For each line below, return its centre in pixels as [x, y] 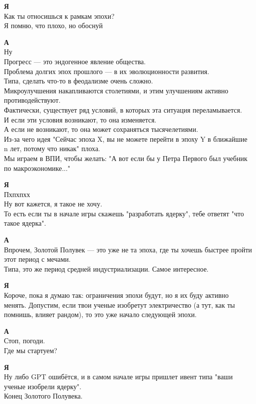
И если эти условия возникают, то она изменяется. [80, 119]
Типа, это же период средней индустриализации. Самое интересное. [106, 268]
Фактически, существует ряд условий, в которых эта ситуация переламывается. [123, 109]
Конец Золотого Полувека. [43, 396]
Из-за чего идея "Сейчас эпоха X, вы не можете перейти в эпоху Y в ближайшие [126, 139]
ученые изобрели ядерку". [43, 386]
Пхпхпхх [17, 194]
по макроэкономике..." [37, 168]
